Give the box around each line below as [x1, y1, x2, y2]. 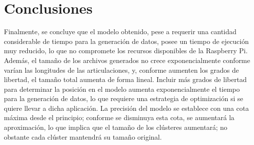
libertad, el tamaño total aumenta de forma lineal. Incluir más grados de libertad [4, 74, 247, 84]
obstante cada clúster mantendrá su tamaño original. [4, 131, 162, 142]
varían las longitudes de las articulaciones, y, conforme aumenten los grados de [4, 64, 239, 75]
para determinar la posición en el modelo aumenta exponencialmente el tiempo [4, 83, 240, 94]
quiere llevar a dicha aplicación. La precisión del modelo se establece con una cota [4, 103, 249, 113]
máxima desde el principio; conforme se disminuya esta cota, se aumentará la [4, 112, 234, 123]
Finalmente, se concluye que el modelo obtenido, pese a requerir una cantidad [4, 26, 237, 37]
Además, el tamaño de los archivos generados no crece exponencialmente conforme [4, 55, 250, 65]
